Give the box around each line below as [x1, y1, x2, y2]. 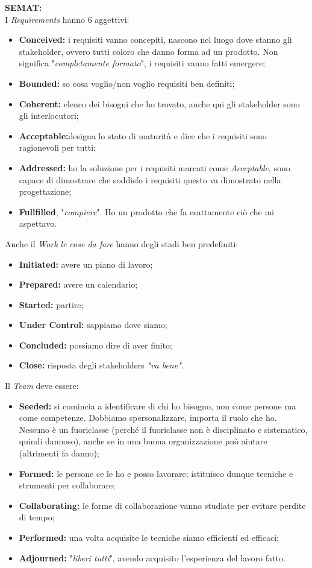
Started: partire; [19, 298, 84, 311]
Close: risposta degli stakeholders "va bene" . [19, 359, 184, 371]
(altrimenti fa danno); [19, 447, 99, 459]
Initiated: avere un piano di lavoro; [19, 257, 153, 270]
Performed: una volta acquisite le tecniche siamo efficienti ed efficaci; [19, 531, 279, 543]
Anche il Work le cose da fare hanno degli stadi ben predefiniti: [5, 237, 239, 250]
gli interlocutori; [19, 109, 79, 122]
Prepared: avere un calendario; [19, 278, 138, 291]
